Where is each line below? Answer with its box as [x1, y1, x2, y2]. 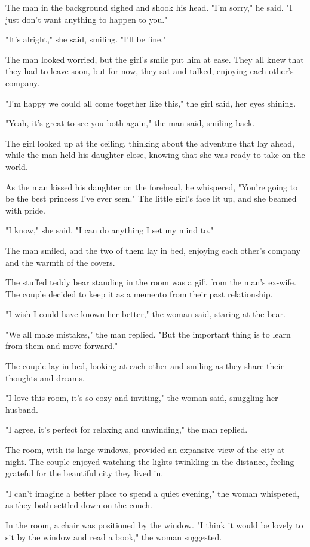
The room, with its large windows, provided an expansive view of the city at [5, 443, 285, 456]
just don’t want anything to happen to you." [5, 13, 168, 25]
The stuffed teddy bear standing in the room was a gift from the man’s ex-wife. [5, 276, 296, 288]
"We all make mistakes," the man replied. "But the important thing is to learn [5, 327, 291, 340]
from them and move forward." [5, 339, 118, 352]
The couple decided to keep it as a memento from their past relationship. [5, 287, 273, 300]
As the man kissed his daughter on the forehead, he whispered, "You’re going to [5, 180, 298, 193]
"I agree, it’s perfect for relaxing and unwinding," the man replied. [5, 423, 248, 436]
